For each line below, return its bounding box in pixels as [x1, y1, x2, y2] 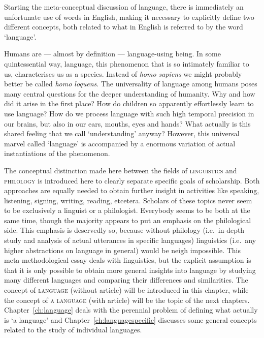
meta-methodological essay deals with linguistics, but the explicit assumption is [4, 255, 251, 265]
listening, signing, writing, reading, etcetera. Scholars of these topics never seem [4, 195, 252, 205]
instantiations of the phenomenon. [4, 148, 110, 159]
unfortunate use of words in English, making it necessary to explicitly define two [4, 11, 254, 22]
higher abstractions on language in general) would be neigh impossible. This [4, 244, 241, 255]
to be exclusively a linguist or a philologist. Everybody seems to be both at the [4, 205, 250, 216]
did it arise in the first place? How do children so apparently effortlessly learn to [4, 98, 254, 109]
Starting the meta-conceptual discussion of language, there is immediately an [4, 2, 244, 12]
